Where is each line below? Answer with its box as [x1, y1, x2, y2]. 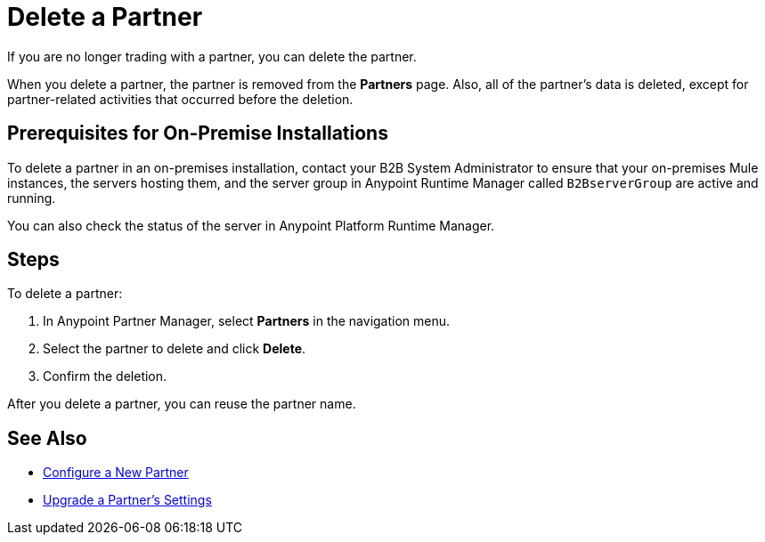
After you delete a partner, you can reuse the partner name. [7, 396, 356, 412]
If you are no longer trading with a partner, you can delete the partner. [7, 48, 417, 64]
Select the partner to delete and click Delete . [43, 341, 306, 357]
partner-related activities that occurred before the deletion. [7, 91, 354, 107]
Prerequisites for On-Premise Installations [7, 122, 388, 145]
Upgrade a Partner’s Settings [43, 492, 212, 508]
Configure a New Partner [43, 465, 189, 481]
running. [7, 190, 56, 206]
